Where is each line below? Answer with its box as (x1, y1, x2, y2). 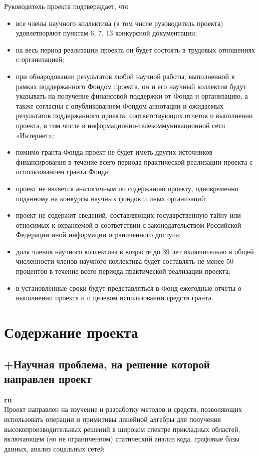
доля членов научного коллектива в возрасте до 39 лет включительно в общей (16, 246, 254, 256)
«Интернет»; (16, 130, 55, 140)
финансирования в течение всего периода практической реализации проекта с (16, 156, 253, 167)
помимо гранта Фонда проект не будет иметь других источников (16, 147, 213, 157)
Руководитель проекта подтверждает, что (4, 1, 129, 11)
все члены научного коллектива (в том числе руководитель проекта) (16, 18, 223, 28)
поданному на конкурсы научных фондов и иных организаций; (16, 193, 207, 203)
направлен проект (4, 371, 92, 386)
